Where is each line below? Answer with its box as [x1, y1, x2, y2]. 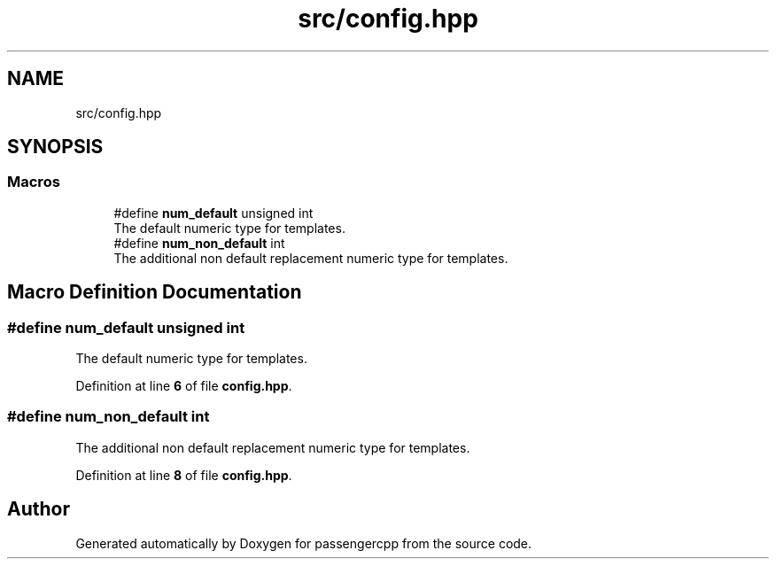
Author [7, 498, 70, 521]
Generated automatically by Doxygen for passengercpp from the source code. [75, 535, 532, 551]
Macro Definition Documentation [7, 281, 302, 304]
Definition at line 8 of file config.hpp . [75, 467, 292, 483]
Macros [7, 173, 60, 191]
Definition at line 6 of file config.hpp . [75, 378, 292, 394]
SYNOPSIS [7, 136, 104, 159]
